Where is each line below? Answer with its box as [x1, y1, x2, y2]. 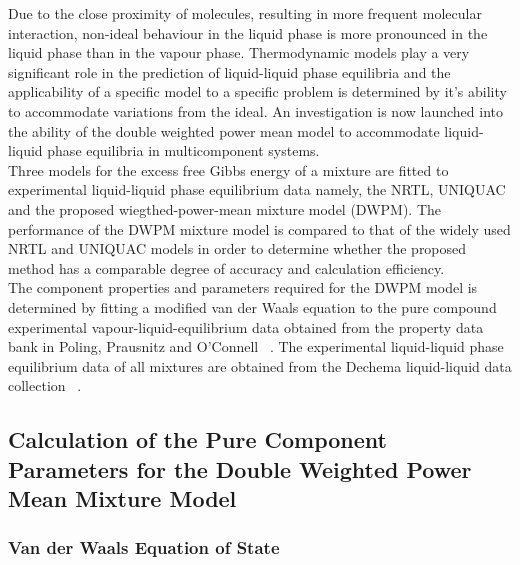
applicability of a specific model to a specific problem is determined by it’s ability [8, 81, 507, 102]
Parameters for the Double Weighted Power [8, 453, 472, 484]
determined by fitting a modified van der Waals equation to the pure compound [8, 296, 497, 317]
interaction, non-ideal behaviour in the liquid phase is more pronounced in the [8, 22, 488, 43]
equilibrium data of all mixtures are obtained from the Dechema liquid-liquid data [8, 355, 512, 376]
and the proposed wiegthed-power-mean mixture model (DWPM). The [8, 198, 442, 219]
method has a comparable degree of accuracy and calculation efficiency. [8, 257, 445, 278]
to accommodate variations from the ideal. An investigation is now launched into [8, 100, 503, 121]
